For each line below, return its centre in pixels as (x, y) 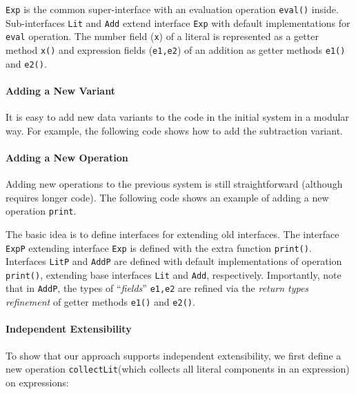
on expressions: (37, 382)
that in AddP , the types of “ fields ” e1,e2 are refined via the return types (157, 288)
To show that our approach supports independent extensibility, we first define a (174, 355)
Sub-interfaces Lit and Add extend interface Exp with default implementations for (178, 22)
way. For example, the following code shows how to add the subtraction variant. (174, 130)
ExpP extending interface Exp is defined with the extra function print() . (159, 247)
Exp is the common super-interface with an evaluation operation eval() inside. (172, 9)
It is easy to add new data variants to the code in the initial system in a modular (177, 117)
